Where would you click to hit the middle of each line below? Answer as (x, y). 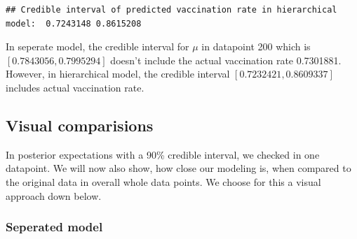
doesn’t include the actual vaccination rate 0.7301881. (226, 60)
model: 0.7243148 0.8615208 (74, 23)
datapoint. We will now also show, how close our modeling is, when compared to (178, 168)
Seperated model (54, 227)
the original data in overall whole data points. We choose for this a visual (163, 181)
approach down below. (54, 195)
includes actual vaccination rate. (75, 87)
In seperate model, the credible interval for (97, 46)
